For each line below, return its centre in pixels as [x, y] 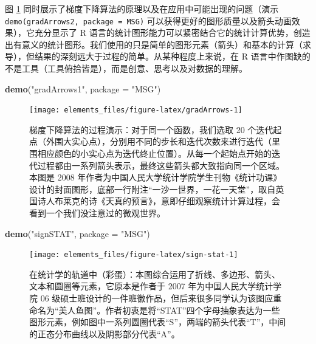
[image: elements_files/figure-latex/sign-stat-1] [134, 255]
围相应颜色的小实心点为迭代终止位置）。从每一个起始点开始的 [150, 153]
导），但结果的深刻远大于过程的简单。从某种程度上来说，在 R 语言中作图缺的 [158, 56]
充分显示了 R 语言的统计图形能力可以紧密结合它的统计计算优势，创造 [172, 33]
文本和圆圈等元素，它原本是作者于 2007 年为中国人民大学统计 [151, 286]
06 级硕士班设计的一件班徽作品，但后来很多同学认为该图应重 [161, 298]
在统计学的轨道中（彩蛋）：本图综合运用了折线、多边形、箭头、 [155, 274]
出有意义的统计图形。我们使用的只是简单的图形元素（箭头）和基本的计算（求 [158, 44]
